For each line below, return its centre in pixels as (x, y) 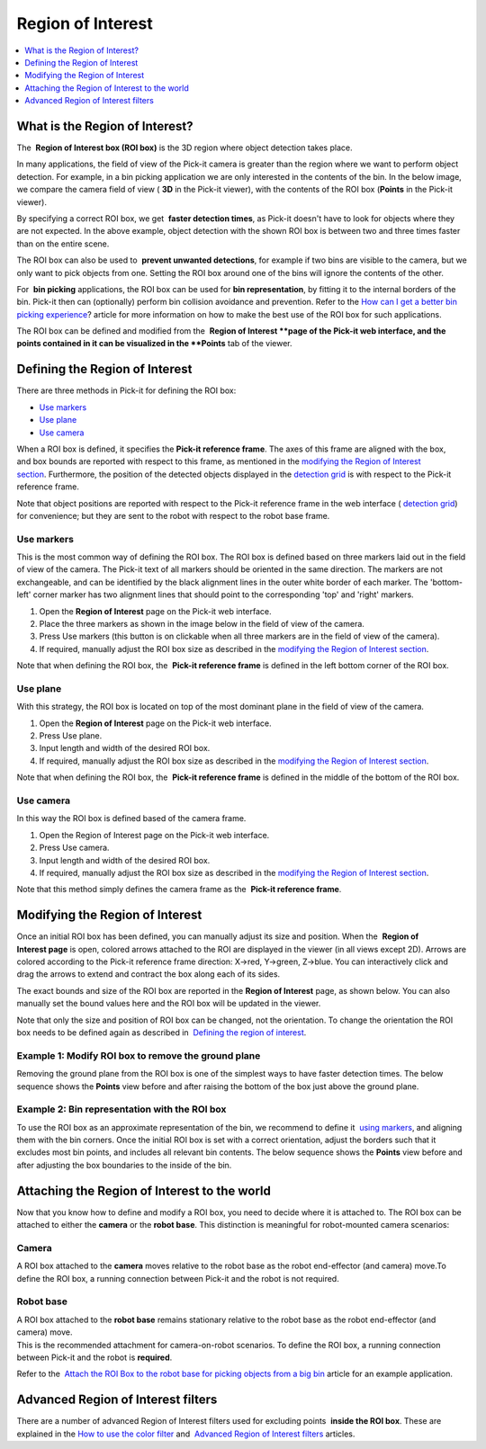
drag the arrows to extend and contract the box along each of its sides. (148, 974)
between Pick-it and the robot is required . (94, 1357)
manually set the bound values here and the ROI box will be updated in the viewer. (169, 1004)
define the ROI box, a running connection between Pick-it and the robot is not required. (178, 1278)
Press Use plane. (71, 736)
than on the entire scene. (63, 244)
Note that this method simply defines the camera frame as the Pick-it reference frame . (179, 890)
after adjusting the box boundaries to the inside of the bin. (124, 1165)
